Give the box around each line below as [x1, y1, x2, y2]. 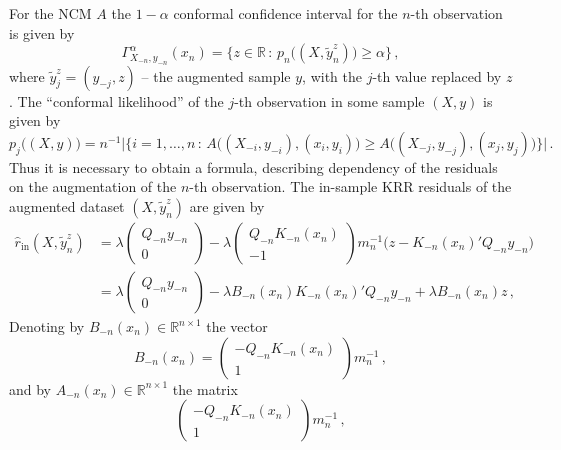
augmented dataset [9, 195, 125, 216]
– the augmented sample [141, 65, 291, 86]
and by [9, 378, 52, 399]
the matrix [172, 378, 238, 399]
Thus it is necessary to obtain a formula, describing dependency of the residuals [9, 156, 498, 177]
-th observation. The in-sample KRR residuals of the [189, 176, 512, 197]
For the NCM [9, 3, 92, 23]
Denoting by [9, 316, 85, 337]
